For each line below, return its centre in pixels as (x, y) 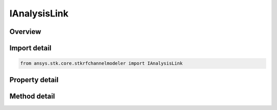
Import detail (30, 48)
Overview (25, 32)
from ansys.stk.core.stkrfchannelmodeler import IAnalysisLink (102, 63)
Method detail (32, 96)
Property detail (34, 80)
